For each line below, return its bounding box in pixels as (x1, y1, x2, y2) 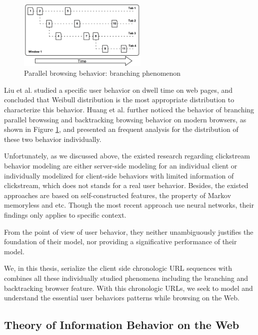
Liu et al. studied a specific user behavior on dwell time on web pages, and (4, 84, 233, 95)
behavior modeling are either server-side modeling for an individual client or (4, 160, 237, 171)
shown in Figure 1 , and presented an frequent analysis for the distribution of (4, 124, 238, 134)
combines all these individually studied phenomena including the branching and (4, 272, 248, 283)
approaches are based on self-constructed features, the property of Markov (4, 190, 231, 200)
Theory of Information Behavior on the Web (4, 317, 239, 332)
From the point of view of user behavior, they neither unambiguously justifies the (4, 226, 253, 237)
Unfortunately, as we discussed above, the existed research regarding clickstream (4, 150, 250, 161)
